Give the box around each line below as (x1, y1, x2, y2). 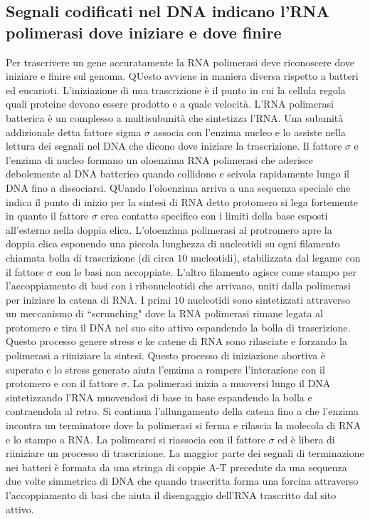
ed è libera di (277, 431, 335, 446)
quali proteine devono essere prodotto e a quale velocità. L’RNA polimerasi (6, 96, 334, 111)
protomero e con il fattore (6, 376, 118, 391)
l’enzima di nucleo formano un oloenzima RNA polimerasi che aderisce (6, 152, 313, 167)
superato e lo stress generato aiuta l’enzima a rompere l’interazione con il (6, 361, 325, 376)
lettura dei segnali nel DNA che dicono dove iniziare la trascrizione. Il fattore (6, 138, 342, 153)
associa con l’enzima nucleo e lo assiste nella (153, 124, 346, 139)
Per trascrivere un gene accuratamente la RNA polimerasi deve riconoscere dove (6, 54, 355, 69)
